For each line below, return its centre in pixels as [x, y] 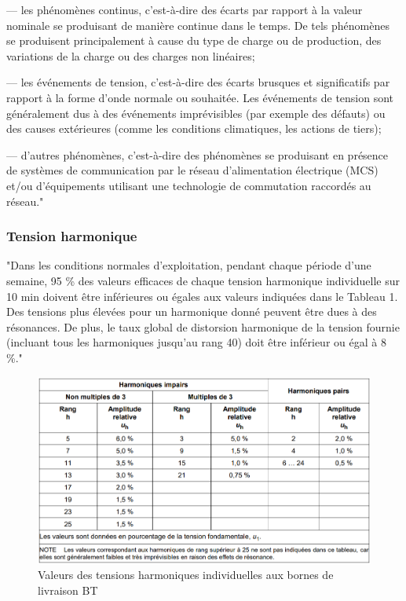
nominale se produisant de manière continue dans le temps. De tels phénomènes [198, 25]
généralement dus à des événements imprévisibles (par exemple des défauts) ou [196, 113]
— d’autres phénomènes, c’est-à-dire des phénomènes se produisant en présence [198, 154]
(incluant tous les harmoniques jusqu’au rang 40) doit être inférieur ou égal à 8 [196, 342]
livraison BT [68, 590]
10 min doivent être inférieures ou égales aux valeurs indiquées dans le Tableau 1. [202, 296]
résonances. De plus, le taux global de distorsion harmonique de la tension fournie [203, 326]
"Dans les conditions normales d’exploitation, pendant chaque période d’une [189, 265]
